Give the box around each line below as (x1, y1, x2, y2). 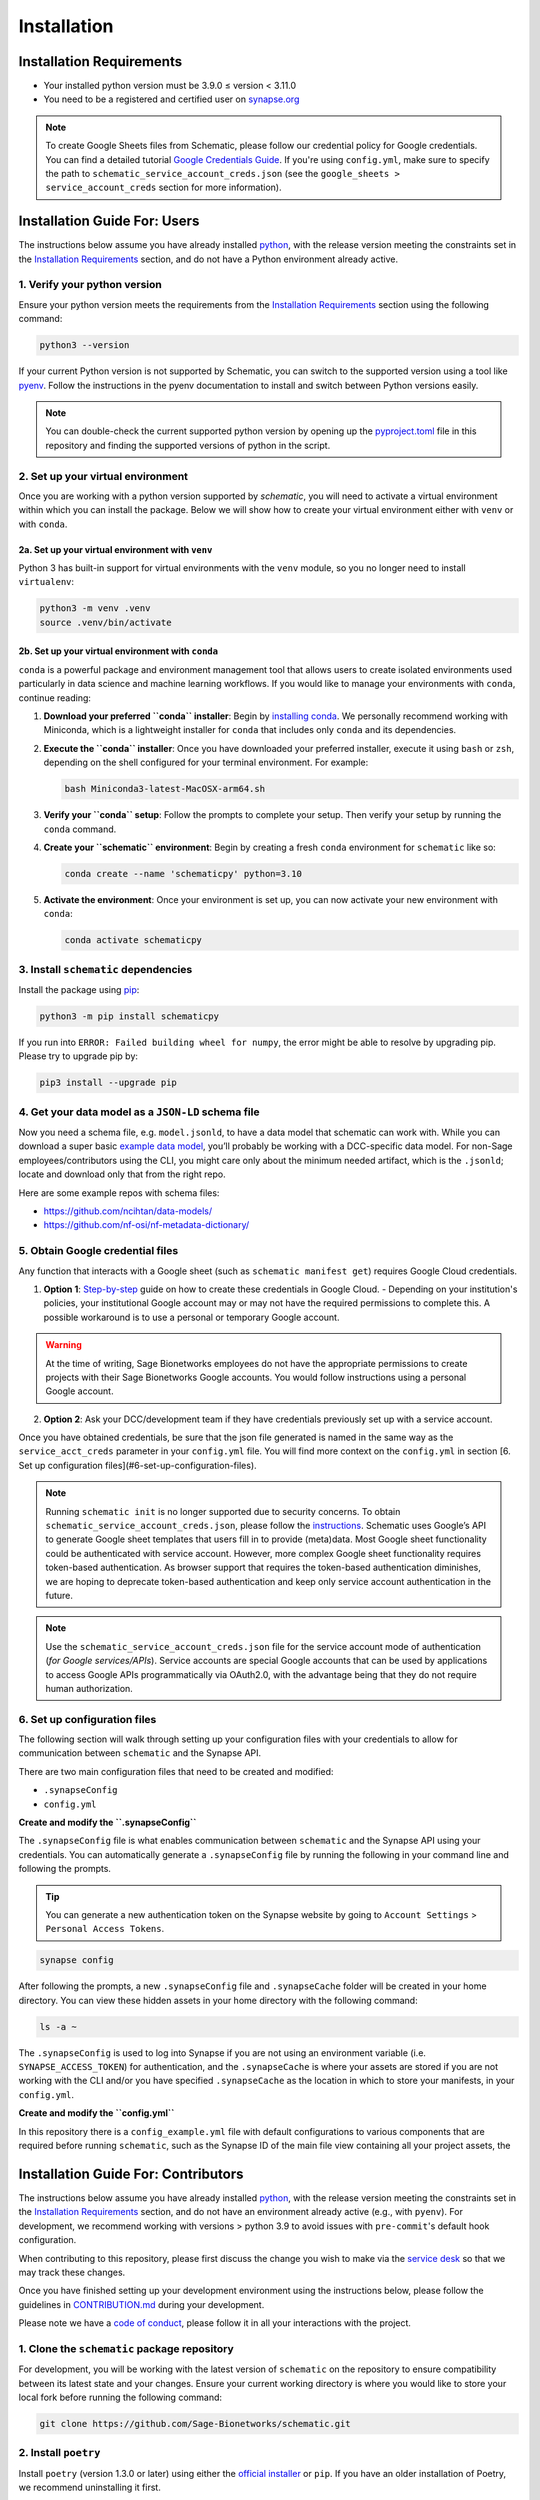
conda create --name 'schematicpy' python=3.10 (64, 868, 302, 879)
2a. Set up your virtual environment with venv (18, 543, 213, 555)
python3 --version (39, 340, 130, 351)
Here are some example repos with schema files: (18, 1186, 220, 1199)
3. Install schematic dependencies (18, 962, 193, 976)
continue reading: (18, 691, 92, 704)
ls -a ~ (39, 2021, 77, 2032)
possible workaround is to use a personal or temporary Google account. (43, 1311, 340, 1323)
